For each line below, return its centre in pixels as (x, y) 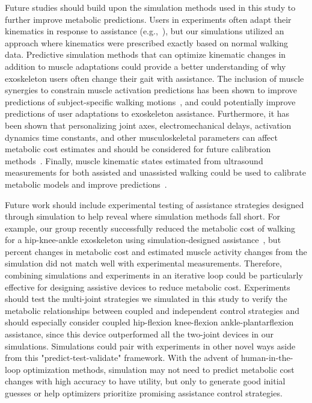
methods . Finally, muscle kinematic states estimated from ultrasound (134, 160)
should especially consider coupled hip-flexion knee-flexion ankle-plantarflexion (149, 322)
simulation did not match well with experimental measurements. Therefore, (143, 263)
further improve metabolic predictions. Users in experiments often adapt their (148, 19)
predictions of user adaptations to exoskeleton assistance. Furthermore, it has (147, 113)
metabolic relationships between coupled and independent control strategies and (152, 310)
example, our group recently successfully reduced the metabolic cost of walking (150, 228)
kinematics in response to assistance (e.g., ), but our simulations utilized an (145, 31)
